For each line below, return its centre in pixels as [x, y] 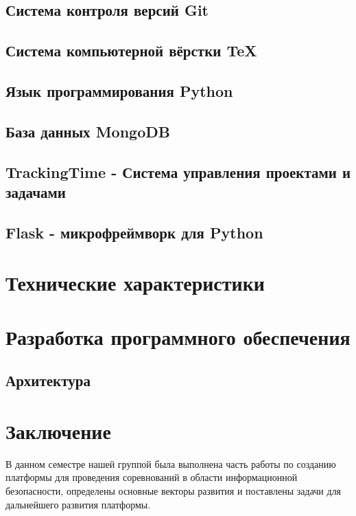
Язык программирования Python [119, 90]
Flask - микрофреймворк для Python [134, 232]
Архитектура [48, 380]
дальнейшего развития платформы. [78, 504]
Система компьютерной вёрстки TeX [131, 51]
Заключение [58, 430]
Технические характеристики [135, 283]
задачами [36, 191]
